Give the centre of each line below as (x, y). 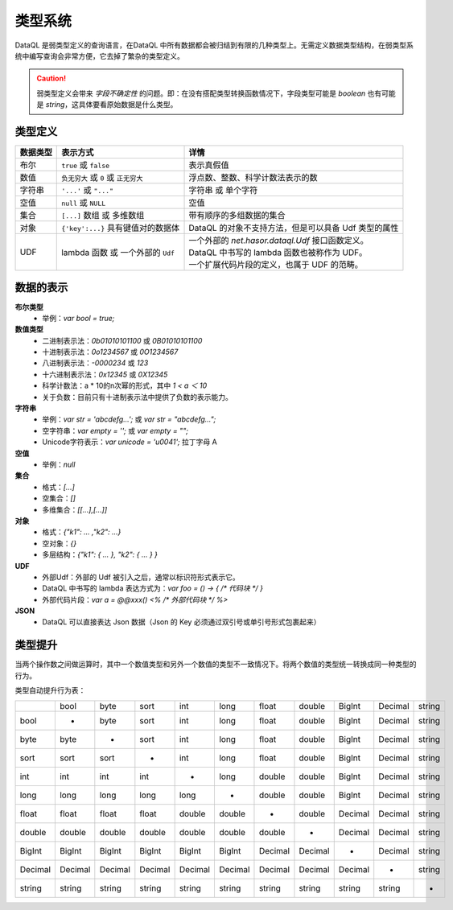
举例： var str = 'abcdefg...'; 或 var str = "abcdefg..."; (129, 419)
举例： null (59, 464)
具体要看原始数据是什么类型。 (128, 105)
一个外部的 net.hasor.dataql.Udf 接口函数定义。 (279, 241)
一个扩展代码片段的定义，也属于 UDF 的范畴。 (276, 265)
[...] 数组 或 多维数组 (103, 216)
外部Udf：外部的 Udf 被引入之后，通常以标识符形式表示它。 (141, 577)
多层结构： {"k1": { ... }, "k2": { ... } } (100, 554)
